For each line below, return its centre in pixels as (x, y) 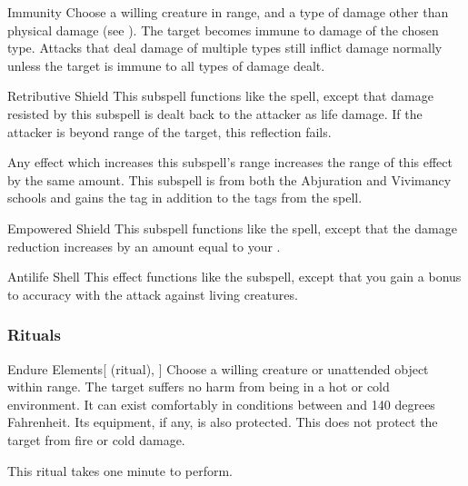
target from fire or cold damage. (96, 439)
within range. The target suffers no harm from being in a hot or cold (199, 387)
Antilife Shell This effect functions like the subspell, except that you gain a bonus (234, 277)
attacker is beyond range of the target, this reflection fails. (169, 131)
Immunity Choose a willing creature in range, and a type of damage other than (228, 12)
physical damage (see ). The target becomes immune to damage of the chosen (223, 30)
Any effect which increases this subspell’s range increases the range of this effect (230, 162)
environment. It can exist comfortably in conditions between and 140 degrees (221, 404)
